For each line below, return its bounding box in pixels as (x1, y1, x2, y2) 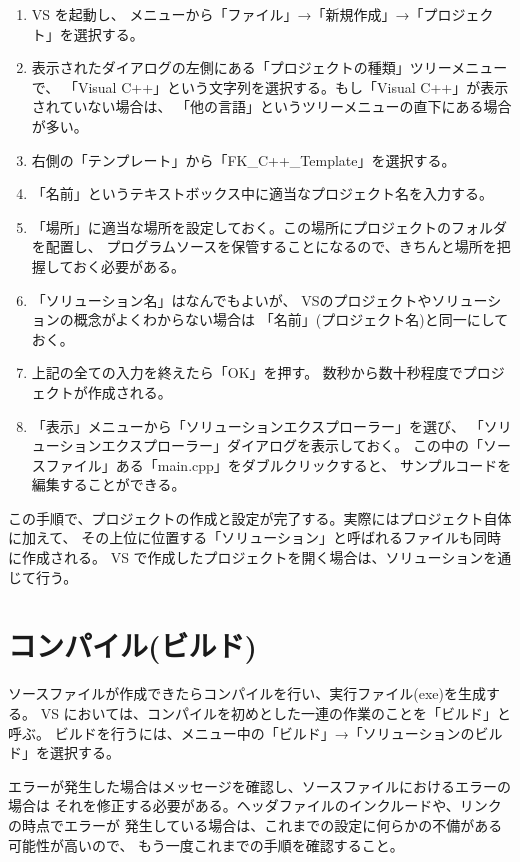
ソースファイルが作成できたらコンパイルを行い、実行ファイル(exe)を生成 (8, 683, 487, 704)
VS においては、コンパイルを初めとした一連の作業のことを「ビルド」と (40, 702, 511, 723)
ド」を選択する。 (8, 742, 120, 763)
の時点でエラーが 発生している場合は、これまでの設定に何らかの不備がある (8, 814, 503, 835)
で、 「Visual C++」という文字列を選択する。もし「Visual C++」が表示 (31, 76, 509, 97)
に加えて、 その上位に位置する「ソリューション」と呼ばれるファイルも (8, 527, 473, 548)
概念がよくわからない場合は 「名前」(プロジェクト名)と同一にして (73, 309, 509, 330)
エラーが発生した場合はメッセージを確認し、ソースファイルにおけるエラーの (8, 775, 512, 796)
